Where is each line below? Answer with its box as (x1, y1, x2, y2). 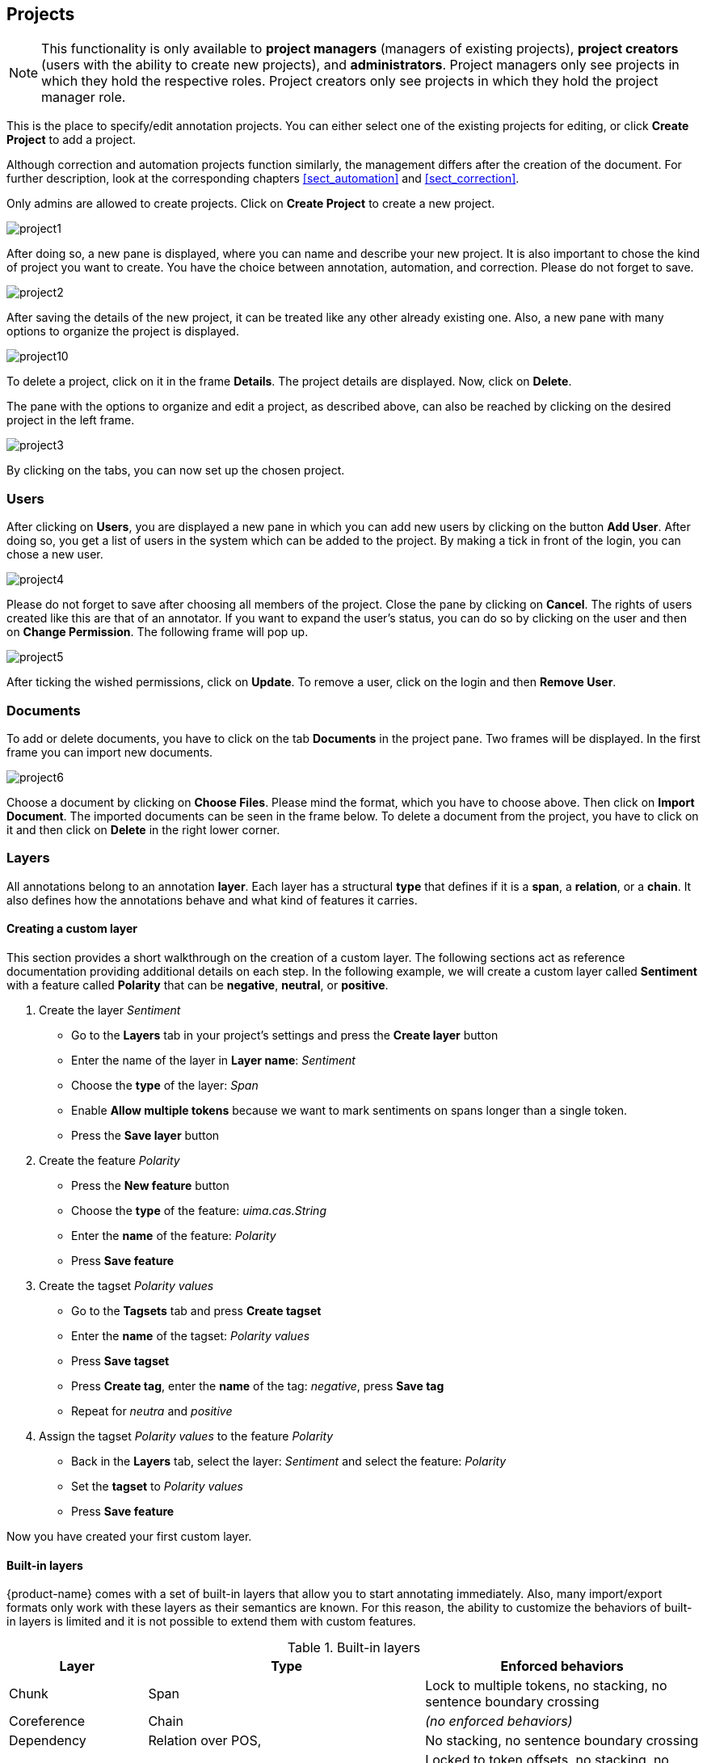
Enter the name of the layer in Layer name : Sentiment (71, 1052, 356, 1067)
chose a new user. (6, 547, 103, 562)
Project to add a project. (6, 133, 137, 147)
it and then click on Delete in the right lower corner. (6, 822, 280, 837)
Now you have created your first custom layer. (6, 1529, 252, 1543)
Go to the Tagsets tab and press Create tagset (71, 1303, 322, 1318)
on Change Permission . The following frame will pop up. (6, 625, 309, 639)
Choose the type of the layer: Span (71, 1078, 259, 1092)
